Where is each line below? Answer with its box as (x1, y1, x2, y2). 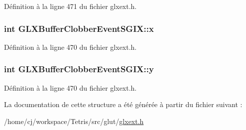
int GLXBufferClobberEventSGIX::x (4, 22, 154, 34)
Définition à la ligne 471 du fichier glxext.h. (4, 1, 137, 11)
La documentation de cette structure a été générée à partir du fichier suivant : (4, 99, 243, 110)
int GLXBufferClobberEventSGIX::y (4, 63, 154, 75)
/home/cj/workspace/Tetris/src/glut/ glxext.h (4, 116, 144, 126)
